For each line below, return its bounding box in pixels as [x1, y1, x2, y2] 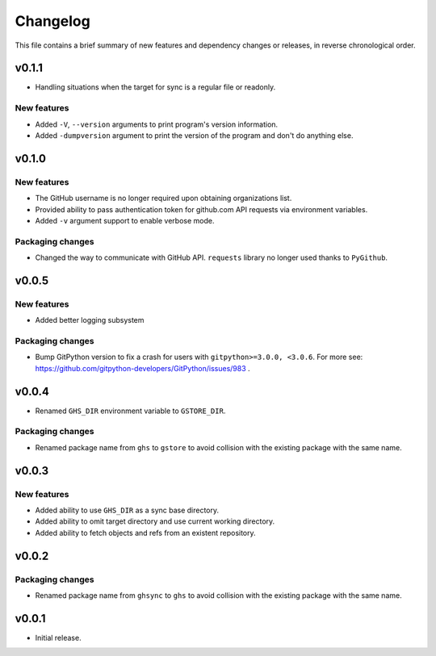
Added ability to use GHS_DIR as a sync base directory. [35, 505, 220, 515]
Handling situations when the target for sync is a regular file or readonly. [35, 82, 276, 92]
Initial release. [35, 633, 82, 642]
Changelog [15, 12, 90, 30]
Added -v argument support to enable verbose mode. [35, 215, 215, 225]
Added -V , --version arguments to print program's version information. [35, 119, 279, 129]
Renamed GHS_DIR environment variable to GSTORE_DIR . [35, 406, 226, 416]
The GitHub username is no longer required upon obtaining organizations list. [35, 194, 292, 203]
